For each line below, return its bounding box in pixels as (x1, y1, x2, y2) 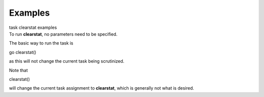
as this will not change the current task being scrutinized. (9, 58, 125, 64)
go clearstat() (9, 49, 37, 55)
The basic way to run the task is (9, 40, 73, 46)
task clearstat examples (9, 24, 57, 30)
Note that (9, 67, 28, 73)
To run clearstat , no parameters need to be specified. (9, 31, 117, 37)
